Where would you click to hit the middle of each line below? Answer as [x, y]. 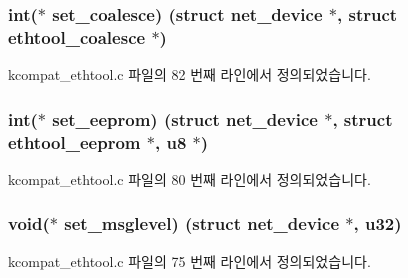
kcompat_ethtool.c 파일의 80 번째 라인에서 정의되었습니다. [189, 178]
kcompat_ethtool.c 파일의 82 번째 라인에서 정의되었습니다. [189, 74]
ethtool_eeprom [74, 141]
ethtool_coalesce [77, 36]
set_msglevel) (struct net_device [202, 223]
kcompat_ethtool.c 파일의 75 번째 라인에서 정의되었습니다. [189, 260]
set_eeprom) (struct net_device [185, 118]
